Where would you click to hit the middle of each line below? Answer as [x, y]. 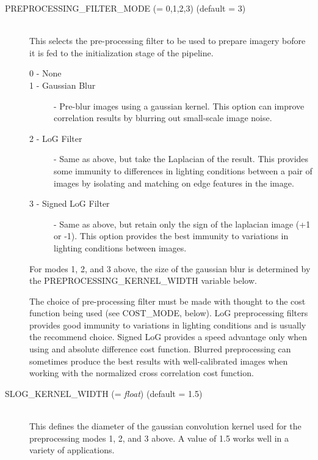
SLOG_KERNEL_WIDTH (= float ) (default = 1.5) [104, 393]
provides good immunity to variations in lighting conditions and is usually [168, 325]
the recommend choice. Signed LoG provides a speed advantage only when [168, 337]
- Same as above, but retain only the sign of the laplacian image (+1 [182, 224]
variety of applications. [72, 450]
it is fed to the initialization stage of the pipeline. [121, 52]
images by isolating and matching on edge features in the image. [174, 183]
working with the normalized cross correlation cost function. [142, 373]
